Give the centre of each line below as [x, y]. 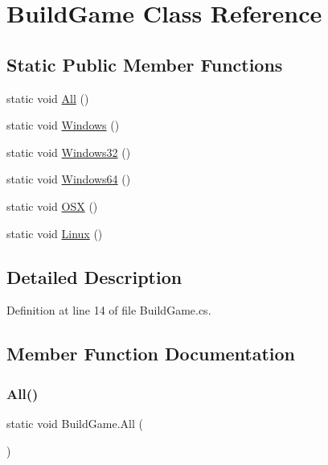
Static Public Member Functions [145, 64]
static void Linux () [55, 233]
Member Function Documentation [151, 354]
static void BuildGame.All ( [75, 423]
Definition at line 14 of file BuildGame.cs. [109, 310]
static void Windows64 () [69, 179]
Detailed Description [94, 276]
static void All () [48, 98]
